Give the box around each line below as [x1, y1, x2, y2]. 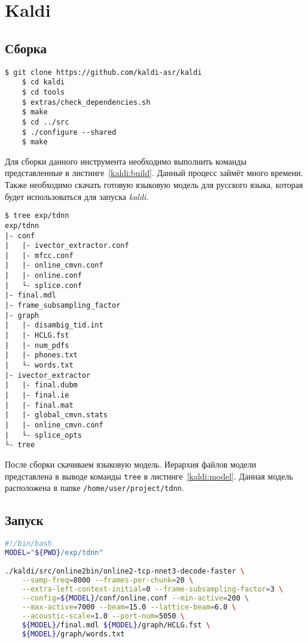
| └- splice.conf [5, 281, 82, 290]
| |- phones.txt [5, 351, 78, 360]
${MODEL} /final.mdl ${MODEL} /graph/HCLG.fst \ [22, 620, 211, 629]
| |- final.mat [5, 401, 74, 410]
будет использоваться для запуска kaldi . [5, 190, 149, 202]
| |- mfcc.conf [5, 251, 74, 260]
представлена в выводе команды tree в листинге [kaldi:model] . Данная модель [5, 469, 293, 482]
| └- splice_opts [5, 430, 82, 439]
